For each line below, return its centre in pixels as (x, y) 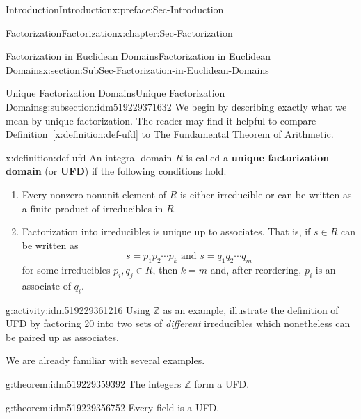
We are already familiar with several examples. (105, 360)
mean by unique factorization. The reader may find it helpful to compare (161, 120)
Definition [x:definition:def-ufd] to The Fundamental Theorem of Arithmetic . (170, 134)
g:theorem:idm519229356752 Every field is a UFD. (113, 407)
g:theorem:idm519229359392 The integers (94, 384)
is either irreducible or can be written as (266, 194)
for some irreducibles (66, 270)
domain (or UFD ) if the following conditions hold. (116, 171)
